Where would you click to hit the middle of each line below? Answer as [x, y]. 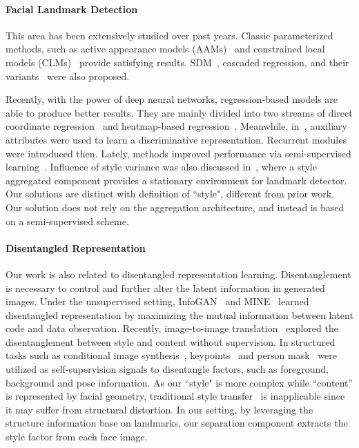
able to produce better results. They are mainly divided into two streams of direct [179, 112]
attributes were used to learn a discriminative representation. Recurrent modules [176, 139]
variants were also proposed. [68, 76]
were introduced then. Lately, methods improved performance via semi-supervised [178, 153]
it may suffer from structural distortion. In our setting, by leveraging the [159, 409]
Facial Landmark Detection [72, 9]
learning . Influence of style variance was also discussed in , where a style [161, 167]
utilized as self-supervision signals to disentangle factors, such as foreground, [167, 369]
